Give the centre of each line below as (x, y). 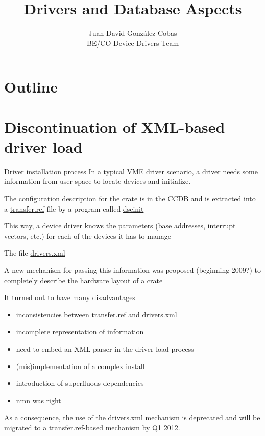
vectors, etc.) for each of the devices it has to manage (88, 235)
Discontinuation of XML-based (115, 127)
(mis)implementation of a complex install (80, 366)
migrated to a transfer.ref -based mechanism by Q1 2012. (92, 427)
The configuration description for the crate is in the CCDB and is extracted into (130, 198)
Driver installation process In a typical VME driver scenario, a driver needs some (131, 171)
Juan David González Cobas (133, 33)
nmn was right (39, 400)
